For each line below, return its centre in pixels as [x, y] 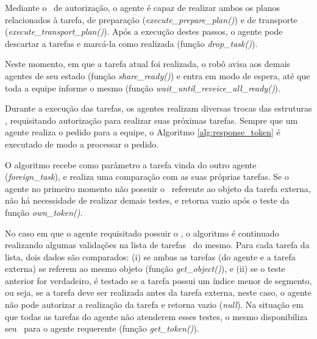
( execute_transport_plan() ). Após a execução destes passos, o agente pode [144, 31]
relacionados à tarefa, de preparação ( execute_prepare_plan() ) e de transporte [151, 19]
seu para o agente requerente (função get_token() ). [102, 328]
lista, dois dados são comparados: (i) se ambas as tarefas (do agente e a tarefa [150, 256]
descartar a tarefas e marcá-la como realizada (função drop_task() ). [131, 43]
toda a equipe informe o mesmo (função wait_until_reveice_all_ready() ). [143, 87]
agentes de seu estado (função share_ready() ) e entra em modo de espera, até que [158, 75]
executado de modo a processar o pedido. [82, 144]
